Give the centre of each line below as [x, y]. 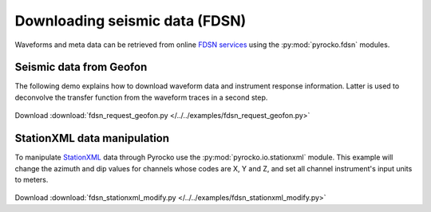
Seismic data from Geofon [81, 67]
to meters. [32, 179]
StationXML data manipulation [92, 138]
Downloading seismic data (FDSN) [130, 21]
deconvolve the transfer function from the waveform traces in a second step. [141, 97]
